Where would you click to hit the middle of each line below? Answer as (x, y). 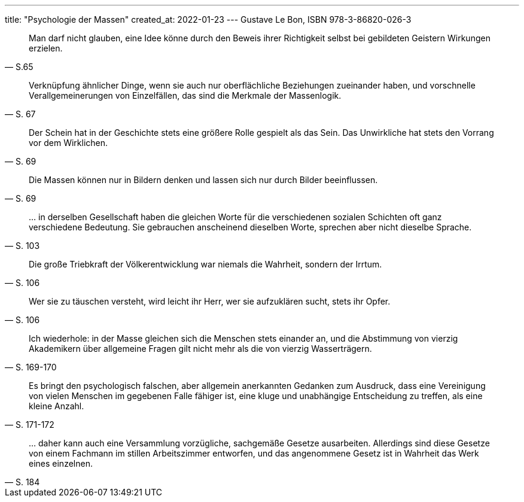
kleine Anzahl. (57, 406)
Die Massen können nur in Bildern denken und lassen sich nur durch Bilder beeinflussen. (203, 180)
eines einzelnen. (61, 463)
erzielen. (46, 48)
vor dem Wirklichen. (68, 143)
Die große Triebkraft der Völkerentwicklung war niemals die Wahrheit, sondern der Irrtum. (205, 264)
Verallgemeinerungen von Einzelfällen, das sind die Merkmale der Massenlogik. (185, 95)
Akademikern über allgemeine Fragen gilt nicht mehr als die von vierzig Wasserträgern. (200, 349)
